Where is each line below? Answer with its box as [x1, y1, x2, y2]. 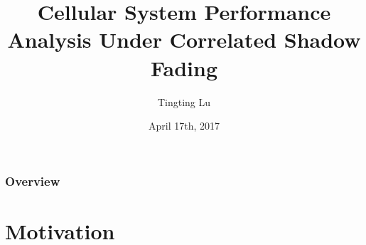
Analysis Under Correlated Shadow [7, 25, 361, 54]
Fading [150, 53, 218, 82]
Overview [5, 172, 60, 189]
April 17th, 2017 [148, 118, 220, 133]
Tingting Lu [157, 94, 211, 109]
